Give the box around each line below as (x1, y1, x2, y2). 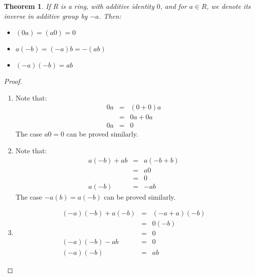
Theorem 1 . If (4, 1, 51, 11)
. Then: (98, 10, 122, 21)
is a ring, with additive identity (61, 1, 155, 11)
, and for (160, 1, 187, 11)
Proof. (4, 76, 22, 86)
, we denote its (206, 1, 251, 11)
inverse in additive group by (4, 10, 88, 21)
